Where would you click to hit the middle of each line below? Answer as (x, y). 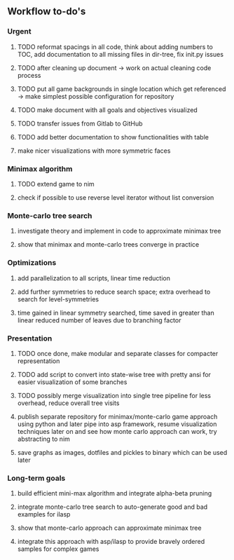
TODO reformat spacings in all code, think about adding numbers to (115, 47)
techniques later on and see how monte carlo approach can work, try (117, 431)
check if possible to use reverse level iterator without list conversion (116, 197)
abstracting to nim (43, 439)
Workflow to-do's (47, 12)
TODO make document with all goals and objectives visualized (107, 110)
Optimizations (32, 263)
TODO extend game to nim (56, 184)
